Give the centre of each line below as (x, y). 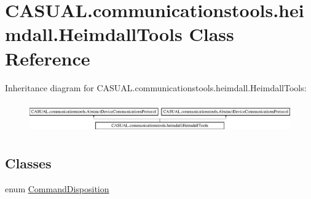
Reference (48, 58)
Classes (28, 163)
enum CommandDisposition (57, 188)
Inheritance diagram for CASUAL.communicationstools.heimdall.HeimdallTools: (156, 87)
